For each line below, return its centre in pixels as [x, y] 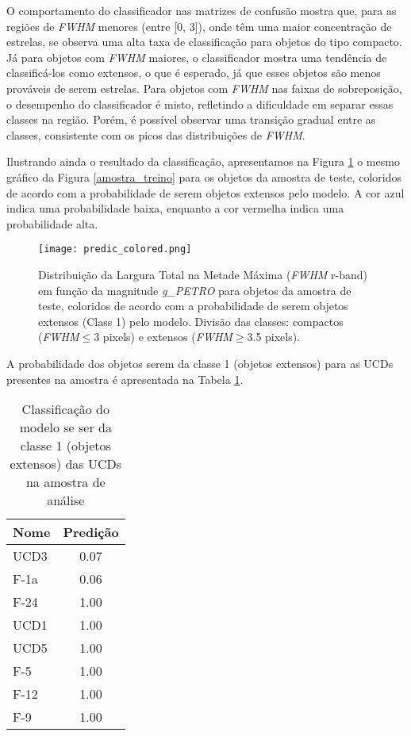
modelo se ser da [65, 427]
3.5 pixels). [274, 337]
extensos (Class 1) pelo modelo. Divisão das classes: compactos [191, 321]
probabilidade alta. [52, 223]
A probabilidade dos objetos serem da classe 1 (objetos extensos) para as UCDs [200, 363]
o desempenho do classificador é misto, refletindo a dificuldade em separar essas [200, 103]
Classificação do [65, 409]
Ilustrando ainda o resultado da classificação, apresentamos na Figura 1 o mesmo [203, 161]
